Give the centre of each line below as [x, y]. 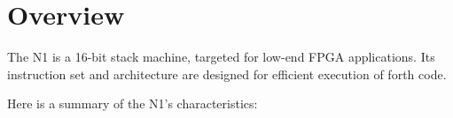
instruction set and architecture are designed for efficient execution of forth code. [227, 74]
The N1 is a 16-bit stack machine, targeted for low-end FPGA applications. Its [221, 57]
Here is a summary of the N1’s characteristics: [133, 103]
